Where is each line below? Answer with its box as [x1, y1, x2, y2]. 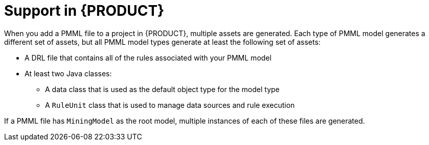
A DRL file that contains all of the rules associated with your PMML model [25, 53, 272, 62]
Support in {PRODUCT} [4, 2, 165, 19]
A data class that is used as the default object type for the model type [45, 84, 280, 94]
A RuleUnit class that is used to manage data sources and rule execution [45, 100, 295, 109]
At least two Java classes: [25, 69, 112, 78]
